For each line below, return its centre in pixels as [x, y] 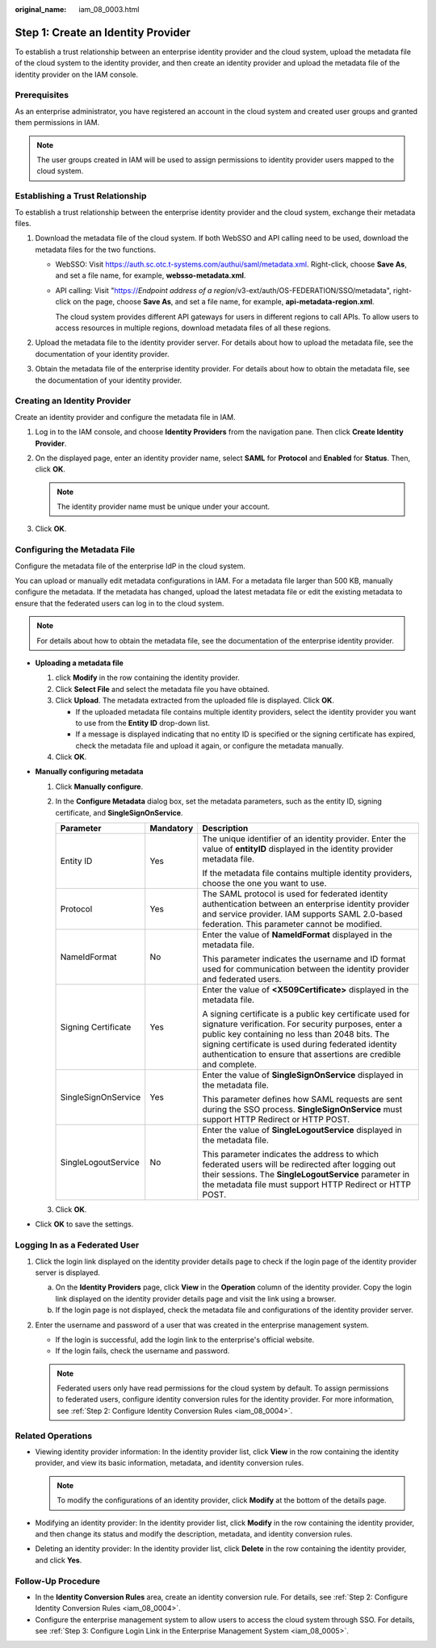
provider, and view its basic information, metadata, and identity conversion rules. [170, 1463]
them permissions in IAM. [57, 123]
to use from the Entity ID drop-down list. [143, 723]
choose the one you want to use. [264, 883]
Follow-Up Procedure [58, 1581]
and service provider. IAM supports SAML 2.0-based [302, 914]
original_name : [41, 9]
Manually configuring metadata [89, 772]
